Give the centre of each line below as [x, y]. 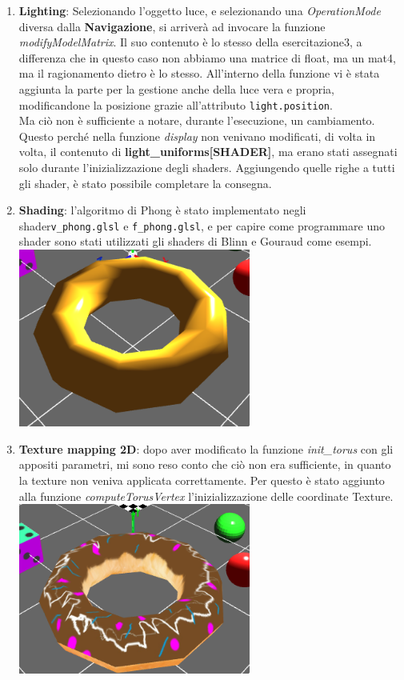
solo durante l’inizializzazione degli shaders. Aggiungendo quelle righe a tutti [207, 167]
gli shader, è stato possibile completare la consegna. [145, 183]
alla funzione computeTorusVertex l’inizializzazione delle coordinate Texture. [206, 496]
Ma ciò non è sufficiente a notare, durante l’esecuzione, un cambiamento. [197, 120]
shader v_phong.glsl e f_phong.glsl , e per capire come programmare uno [202, 225]
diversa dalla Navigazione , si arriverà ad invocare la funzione [172, 26]
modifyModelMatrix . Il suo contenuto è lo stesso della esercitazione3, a [190, 42]
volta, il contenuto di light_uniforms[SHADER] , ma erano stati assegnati [208, 152]
